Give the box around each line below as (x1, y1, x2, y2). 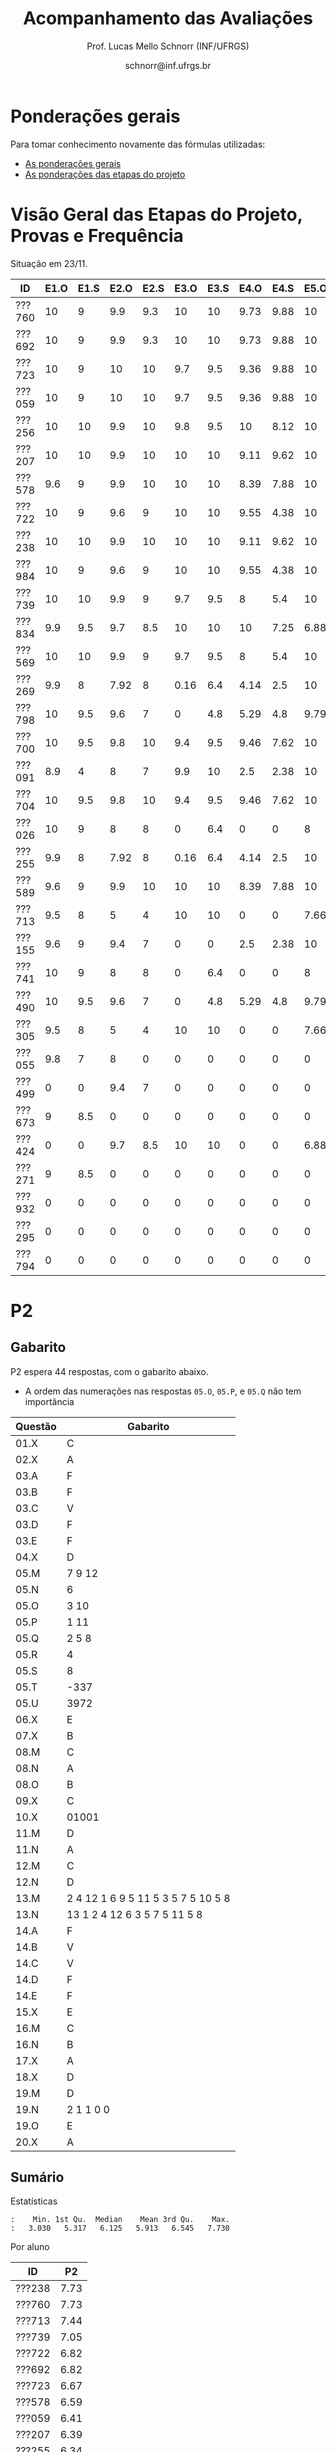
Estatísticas (10, 2195, 58, 2207)
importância (24, 1395, 75, 1407)
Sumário (10, 2169, 65, 2186)
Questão (15, 1419, 57, 1433)
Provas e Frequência (10, 224, 184, 247)
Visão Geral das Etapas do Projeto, (10, 203, 303, 226)
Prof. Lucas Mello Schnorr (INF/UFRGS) (86, 40, 250, 52)
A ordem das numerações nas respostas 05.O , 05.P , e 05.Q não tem (24, 1385, 302, 1397)
